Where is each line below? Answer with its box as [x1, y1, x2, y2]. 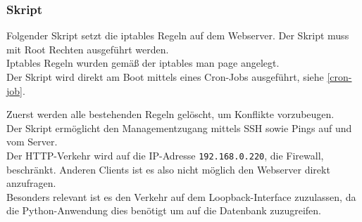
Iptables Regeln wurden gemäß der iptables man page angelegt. [6, 55, 280, 70]
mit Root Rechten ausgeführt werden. [6, 41, 169, 56]
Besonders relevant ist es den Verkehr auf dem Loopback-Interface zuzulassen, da [6, 189, 356, 204]
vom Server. [6, 134, 58, 149]
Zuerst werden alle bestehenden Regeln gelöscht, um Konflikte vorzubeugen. [6, 107, 335, 122]
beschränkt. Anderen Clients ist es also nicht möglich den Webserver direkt [6, 162, 330, 176]
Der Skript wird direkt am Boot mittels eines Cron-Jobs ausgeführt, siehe [6, 70, 324, 84]
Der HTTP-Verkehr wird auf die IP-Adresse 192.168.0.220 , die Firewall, [6, 148, 324, 162]
